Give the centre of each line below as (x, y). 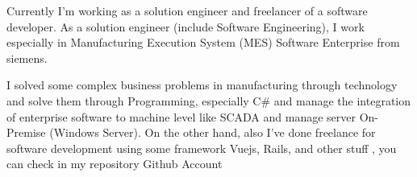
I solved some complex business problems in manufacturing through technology (202, 85)
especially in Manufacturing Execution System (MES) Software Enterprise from (203, 42)
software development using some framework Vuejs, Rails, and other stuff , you (202, 148)
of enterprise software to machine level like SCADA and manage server (181, 116)
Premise (26, 132)
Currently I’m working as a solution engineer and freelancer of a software (187, 10)
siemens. (27, 58)
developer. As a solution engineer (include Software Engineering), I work (186, 26)
